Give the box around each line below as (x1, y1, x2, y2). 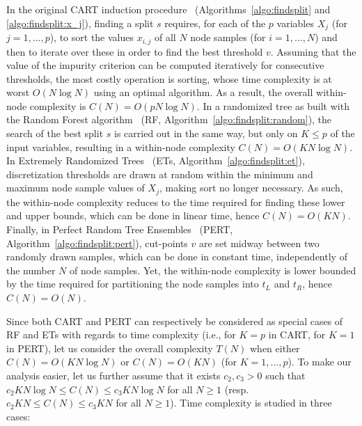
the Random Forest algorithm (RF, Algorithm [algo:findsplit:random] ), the (6, 112, 332, 127)
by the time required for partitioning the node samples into (6, 276, 259, 291)
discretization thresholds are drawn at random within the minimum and (6, 166, 313, 181)
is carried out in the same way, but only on (114, 126, 298, 141)
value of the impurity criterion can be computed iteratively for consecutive (6, 58, 324, 72)
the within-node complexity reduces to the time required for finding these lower (6, 194, 345, 209)
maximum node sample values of (6, 180, 145, 195)
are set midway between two (199, 235, 320, 250)
